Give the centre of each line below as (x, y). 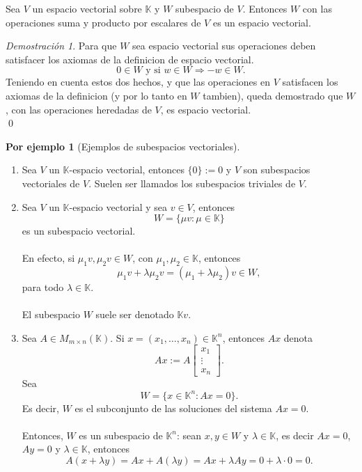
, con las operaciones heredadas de (79, 109)
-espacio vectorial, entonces (127, 170)
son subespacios (277, 170)
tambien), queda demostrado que (273, 95)
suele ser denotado (135, 314)
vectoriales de (51, 183)
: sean (189, 435)
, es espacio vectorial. (206, 109)
